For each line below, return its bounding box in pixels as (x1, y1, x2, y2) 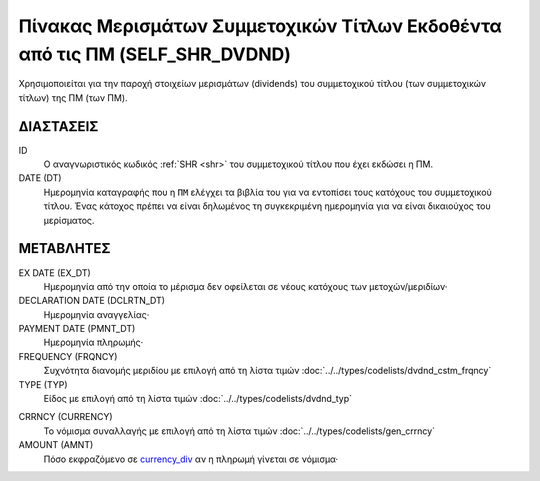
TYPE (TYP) (18, 378, 69, 390)
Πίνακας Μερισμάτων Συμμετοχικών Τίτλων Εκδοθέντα (18, 15, 502, 37)
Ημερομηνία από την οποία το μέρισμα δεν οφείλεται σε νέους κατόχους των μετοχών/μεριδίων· (43, 280, 448, 292)
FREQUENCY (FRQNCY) (18, 350, 118, 362)
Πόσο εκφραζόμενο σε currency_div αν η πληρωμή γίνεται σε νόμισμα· (43, 453, 339, 465)
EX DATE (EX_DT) (18, 266, 92, 279)
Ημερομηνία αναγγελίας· (43, 308, 150, 320)
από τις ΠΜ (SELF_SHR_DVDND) (18, 43, 292, 65)
